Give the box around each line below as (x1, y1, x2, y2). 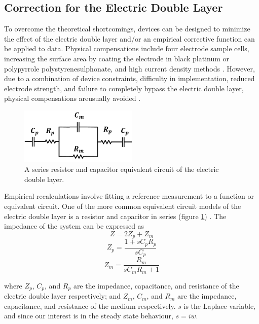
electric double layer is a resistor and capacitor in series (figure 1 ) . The (4, 210, 227, 221)
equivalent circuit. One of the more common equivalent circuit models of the (4, 201, 241, 211)
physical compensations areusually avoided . (4, 93, 141, 103)
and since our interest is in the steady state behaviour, (4, 310, 173, 321)
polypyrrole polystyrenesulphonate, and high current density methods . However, (4, 63, 255, 74)
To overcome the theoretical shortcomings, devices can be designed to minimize (4, 23, 250, 34)
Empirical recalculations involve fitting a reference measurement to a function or (4, 191, 254, 201)
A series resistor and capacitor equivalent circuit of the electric (24, 164, 219, 174)
